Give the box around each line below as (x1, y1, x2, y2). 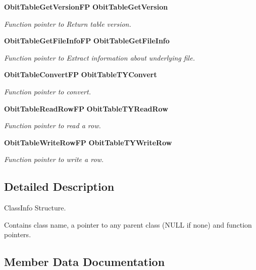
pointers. (4, 229, 31, 240)
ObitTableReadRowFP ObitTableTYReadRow (4, 103, 168, 114)
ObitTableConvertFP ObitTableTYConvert (4, 69, 157, 80)
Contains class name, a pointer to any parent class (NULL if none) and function (4, 219, 252, 230)
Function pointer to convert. (4, 86, 91, 96)
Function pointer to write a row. (4, 154, 104, 165)
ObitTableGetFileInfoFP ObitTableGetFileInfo (4, 35, 170, 46)
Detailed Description (4, 179, 115, 194)
